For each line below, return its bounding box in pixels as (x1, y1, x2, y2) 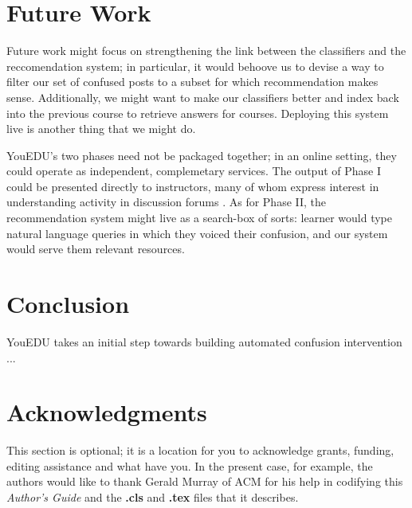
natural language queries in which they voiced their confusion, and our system (6, 225, 388, 241)
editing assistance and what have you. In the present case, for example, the (6, 457, 373, 474)
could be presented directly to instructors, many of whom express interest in (6, 178, 379, 194)
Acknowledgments (6, 396, 207, 428)
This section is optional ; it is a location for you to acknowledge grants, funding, (6, 442, 394, 459)
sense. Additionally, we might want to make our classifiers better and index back (6, 88, 399, 105)
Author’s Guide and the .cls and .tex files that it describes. (6, 489, 299, 506)
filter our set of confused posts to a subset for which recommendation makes (6, 73, 379, 90)
